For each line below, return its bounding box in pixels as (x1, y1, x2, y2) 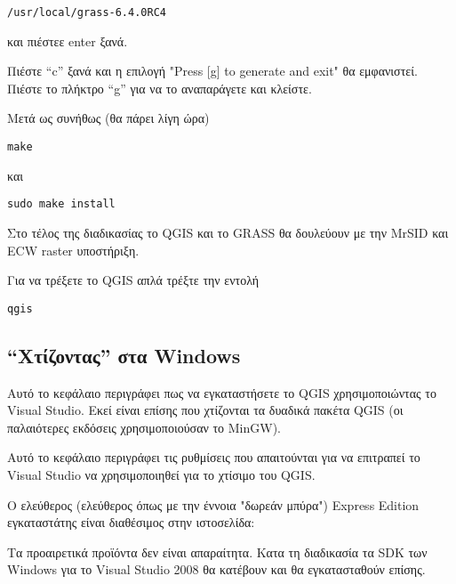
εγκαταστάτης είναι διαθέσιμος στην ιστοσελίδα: (7, 513, 255, 531)
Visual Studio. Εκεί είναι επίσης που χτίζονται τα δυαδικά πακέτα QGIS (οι (7, 401, 404, 419)
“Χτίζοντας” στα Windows (7, 341, 241, 369)
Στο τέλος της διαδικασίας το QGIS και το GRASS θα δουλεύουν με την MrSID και (7, 223, 449, 241)
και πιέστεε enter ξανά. (7, 31, 128, 50)
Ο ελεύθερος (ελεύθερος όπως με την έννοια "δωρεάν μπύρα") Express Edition (7, 495, 420, 514)
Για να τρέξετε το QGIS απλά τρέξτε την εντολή (7, 271, 260, 289)
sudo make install (7, 198, 116, 211)
